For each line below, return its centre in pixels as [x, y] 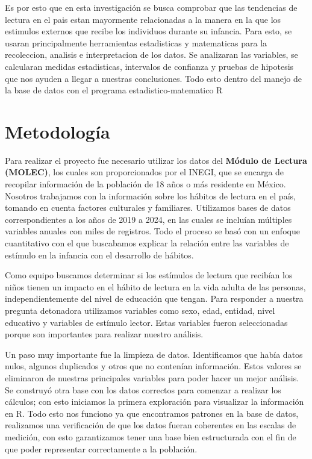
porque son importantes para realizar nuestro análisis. [104, 334]
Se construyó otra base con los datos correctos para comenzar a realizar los [143, 389]
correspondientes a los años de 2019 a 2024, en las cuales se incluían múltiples [148, 219]
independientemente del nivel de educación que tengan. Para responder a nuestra [154, 298]
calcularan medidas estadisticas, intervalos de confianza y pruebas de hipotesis [149, 66]
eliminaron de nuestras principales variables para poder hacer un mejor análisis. [152, 377]
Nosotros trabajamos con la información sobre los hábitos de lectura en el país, [150, 195]
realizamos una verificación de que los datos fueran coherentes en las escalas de [151, 425]
